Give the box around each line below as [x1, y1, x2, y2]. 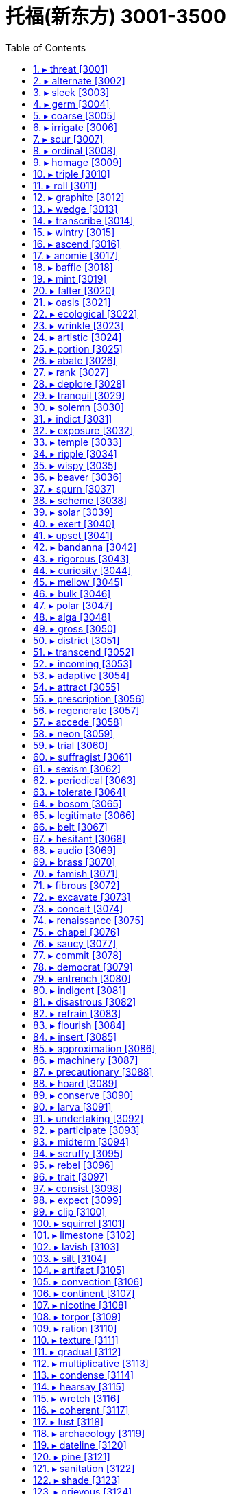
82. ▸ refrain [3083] [33, 1007, 121, 1019]
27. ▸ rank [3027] [33, 366, 109, 378]
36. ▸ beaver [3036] [33, 471, 123, 483]
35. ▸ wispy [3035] [33, 459, 117, 471]
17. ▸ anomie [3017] [33, 249, 119, 261]
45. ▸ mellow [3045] [33, 576, 123, 588]
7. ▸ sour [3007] [33, 132, 104, 145]
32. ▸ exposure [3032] [33, 424, 134, 436]
